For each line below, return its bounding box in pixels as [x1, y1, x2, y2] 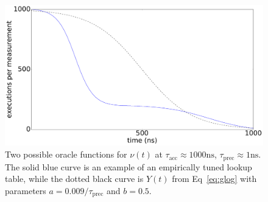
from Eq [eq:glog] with [172, 172, 257, 185]
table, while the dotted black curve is [5, 172, 144, 185]
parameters [5, 184, 46, 197]
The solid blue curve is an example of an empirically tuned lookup [5, 160, 252, 173]
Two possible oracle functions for [5, 148, 127, 161]
